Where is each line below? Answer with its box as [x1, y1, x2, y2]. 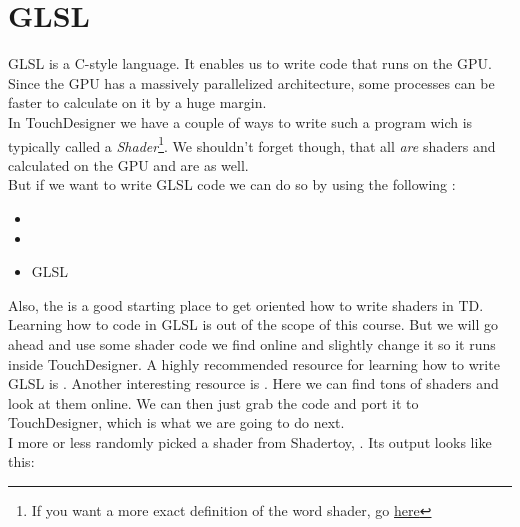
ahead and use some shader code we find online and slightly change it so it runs [8, 333, 496, 354]
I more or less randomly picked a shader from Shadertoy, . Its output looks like [8, 431, 492, 452]
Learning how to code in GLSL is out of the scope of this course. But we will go [8, 314, 499, 335]
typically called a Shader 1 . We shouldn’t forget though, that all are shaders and [8, 132, 496, 156]
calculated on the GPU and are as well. [8, 154, 249, 175]
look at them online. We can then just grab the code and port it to [8, 392, 419, 413]
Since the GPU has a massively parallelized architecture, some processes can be [8, 72, 495, 93]
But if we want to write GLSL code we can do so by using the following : [8, 174, 456, 195]
